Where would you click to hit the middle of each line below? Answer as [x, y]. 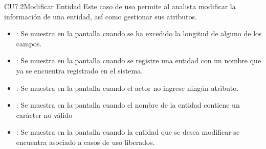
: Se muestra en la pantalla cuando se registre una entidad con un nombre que [139, 60]
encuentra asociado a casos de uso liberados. [85, 142]
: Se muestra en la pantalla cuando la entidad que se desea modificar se [128, 132]
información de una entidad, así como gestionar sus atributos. [101, 16]
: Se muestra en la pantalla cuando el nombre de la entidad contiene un [128, 105]
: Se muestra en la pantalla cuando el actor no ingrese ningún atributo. [127, 88]
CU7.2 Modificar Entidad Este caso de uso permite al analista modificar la [120, 6]
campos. [29, 43]
